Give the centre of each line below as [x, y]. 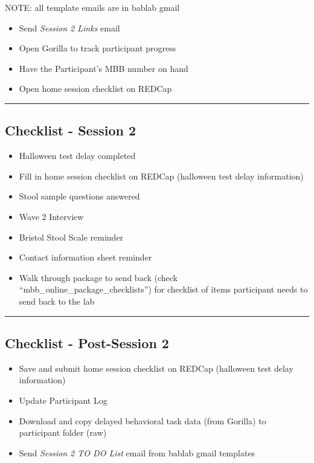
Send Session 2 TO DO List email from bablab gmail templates [137, 452]
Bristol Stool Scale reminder [71, 237]
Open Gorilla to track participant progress [98, 48]
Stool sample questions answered [79, 196]
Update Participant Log [63, 400]
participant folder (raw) [63, 432]
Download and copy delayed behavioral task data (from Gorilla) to [143, 420]
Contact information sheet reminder [85, 257]
